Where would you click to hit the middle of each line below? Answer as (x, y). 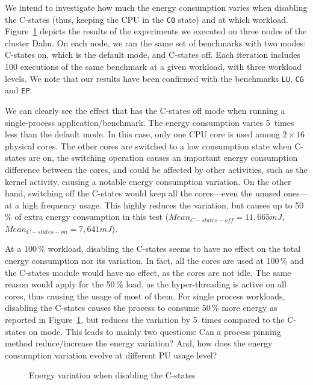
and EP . (19, 90)
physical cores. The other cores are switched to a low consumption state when (148, 146)
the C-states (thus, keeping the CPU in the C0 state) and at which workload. (147, 19)
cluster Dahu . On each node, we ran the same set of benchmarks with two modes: (155, 42)
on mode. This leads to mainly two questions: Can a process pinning (155, 331)
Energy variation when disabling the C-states (112, 375)
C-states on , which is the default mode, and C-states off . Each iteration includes (153, 55)
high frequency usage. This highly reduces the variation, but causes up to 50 (163, 205)
